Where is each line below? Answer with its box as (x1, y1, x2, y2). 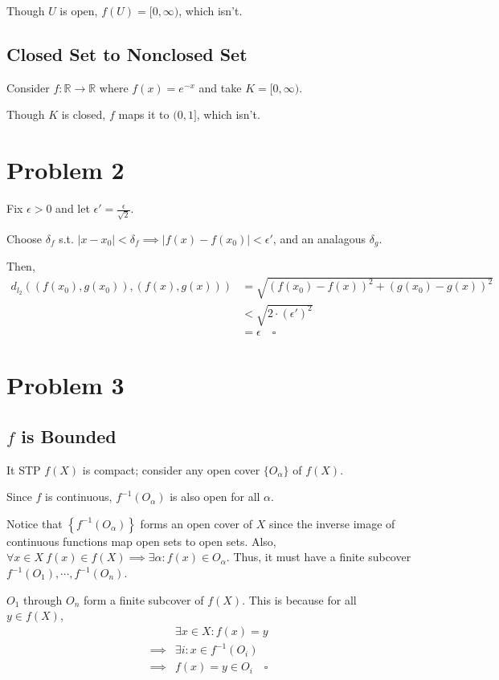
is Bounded (21, 423, 117, 448)
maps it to (118, 106, 170, 123)
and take (198, 79, 242, 96)
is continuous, (45, 488, 112, 505)
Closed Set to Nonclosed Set (6, 41, 247, 66)
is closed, (61, 106, 106, 123)
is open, (59, 2, 98, 18)
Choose (6, 230, 43, 246)
